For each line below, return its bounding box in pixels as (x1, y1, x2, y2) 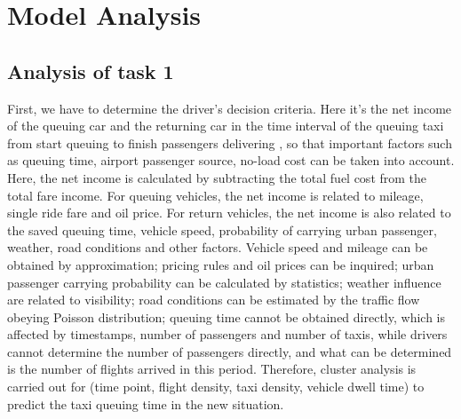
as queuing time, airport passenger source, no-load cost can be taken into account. (7, 151, 455, 170)
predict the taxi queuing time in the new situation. (7, 394, 284, 413)
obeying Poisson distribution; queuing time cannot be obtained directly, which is (7, 307, 445, 326)
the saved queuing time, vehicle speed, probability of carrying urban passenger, (7, 220, 437, 239)
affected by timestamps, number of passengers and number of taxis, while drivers (7, 325, 448, 344)
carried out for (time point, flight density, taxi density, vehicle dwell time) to (7, 377, 425, 396)
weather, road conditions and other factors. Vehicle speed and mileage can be (7, 238, 428, 257)
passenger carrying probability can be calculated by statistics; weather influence (7, 273, 441, 291)
